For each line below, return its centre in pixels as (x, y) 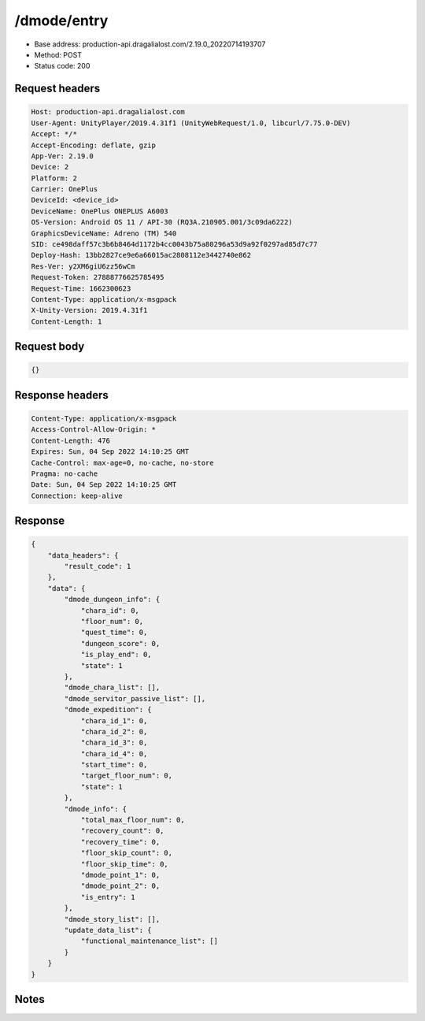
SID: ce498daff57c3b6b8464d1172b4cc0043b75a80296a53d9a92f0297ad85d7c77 (174, 245)
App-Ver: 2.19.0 (63, 156)
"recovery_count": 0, (122, 831)
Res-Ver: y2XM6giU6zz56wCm (83, 266)
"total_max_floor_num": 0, (133, 820)
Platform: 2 (54, 178)
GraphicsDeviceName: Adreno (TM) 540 (104, 233)
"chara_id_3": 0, (114, 743)
